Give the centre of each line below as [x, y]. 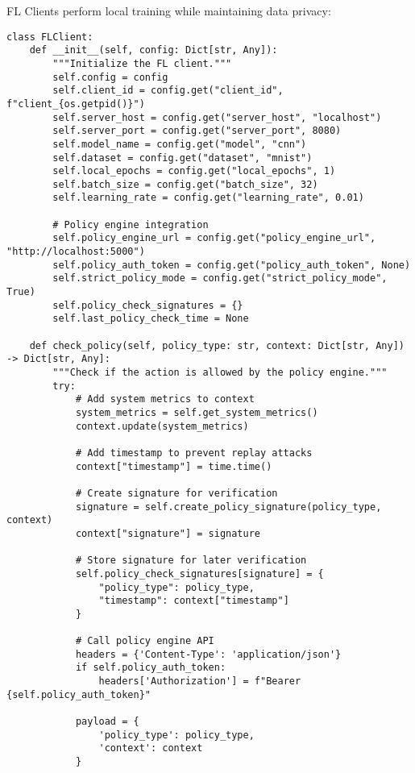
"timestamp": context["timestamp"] [194, 601]
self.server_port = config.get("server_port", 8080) [197, 131]
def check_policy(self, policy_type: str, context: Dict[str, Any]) [217, 345]
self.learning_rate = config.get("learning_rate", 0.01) [208, 198]
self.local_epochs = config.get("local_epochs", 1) [194, 171]
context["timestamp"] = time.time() [174, 466]
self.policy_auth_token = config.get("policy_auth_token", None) [232, 265]
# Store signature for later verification [191, 561]
